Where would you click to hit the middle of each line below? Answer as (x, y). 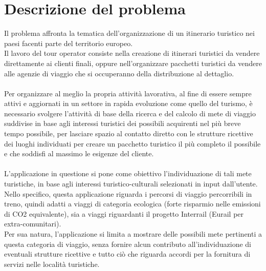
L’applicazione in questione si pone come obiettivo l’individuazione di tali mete (128, 173)
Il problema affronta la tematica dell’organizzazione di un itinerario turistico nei (129, 33)
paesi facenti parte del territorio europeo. (69, 43)
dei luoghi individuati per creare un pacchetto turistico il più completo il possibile (132, 143)
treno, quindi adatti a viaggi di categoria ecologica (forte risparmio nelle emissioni (132, 204)
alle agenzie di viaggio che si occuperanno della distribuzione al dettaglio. (119, 73)
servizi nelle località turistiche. (52, 264)
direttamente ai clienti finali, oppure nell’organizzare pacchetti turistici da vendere (133, 63)
